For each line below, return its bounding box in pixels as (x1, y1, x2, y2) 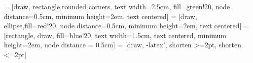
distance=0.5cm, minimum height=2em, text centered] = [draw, (4, 11, 197, 21)
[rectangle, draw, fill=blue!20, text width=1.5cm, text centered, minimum (4, 30, 226, 40)
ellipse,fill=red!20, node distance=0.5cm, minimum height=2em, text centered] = (4, 21, 249, 31)
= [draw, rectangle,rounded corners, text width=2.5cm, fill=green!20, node (4, 1, 230, 11)
